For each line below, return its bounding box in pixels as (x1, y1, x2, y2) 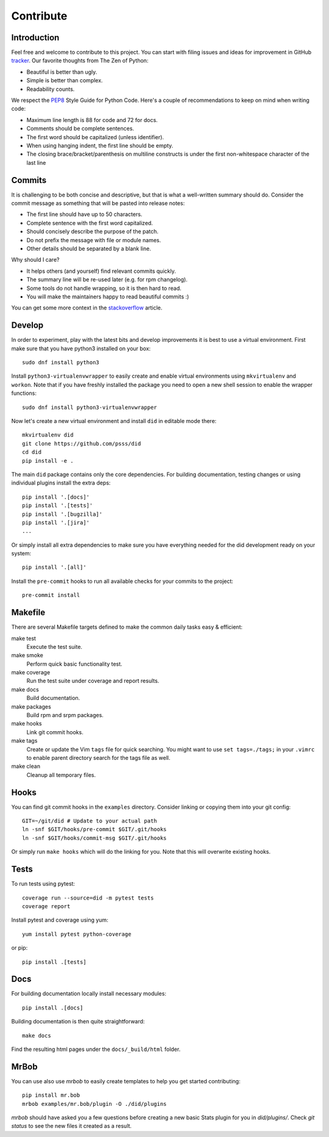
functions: (11, 389, 37, 397)
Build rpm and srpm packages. (26, 712, 104, 719)
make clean (11, 763, 41, 770)
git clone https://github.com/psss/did (22, 440, 141, 447)
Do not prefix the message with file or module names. (26, 236, 161, 244)
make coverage (11, 669, 51, 676)
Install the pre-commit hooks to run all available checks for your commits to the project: (11, 577, 234, 585)
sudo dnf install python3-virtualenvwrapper (22, 403, 158, 411)
